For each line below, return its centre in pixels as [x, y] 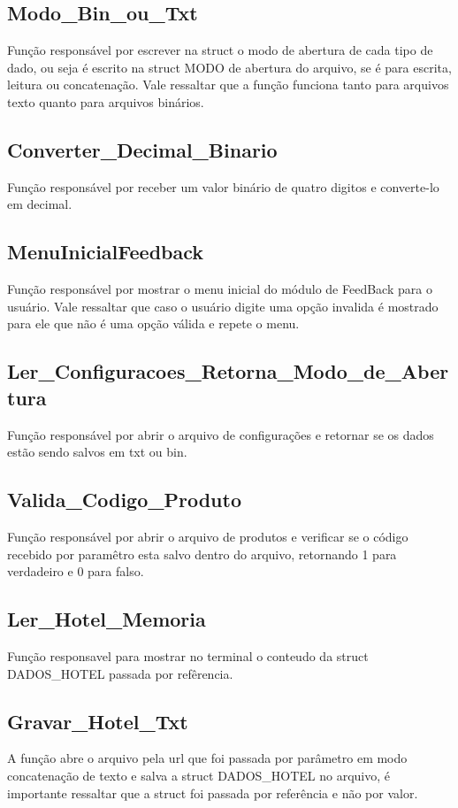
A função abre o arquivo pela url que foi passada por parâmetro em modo [207, 758]
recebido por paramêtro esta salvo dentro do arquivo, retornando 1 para [202, 554]
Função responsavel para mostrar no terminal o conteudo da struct [188, 655]
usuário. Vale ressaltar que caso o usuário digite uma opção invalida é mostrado [223, 306]
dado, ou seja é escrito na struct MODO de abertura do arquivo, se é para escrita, [229, 67]
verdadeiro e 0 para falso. [76, 571]
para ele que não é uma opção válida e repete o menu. [153, 323]
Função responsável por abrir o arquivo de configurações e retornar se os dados [221, 434]
